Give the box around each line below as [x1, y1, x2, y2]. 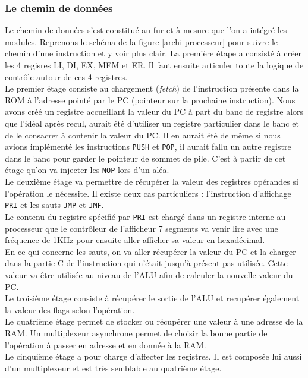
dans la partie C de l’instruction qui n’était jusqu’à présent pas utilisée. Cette [5, 257, 288, 269]
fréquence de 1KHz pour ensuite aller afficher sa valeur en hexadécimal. [5, 234, 265, 246]
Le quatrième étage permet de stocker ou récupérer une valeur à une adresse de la [5, 315, 303, 327]
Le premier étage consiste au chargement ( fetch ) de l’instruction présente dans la [5, 82, 299, 94]
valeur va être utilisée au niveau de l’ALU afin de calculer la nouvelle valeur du [5, 268, 293, 281]
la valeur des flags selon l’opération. [5, 303, 135, 316]
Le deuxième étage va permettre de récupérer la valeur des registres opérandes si [5, 175, 298, 188]
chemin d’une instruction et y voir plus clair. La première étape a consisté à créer [5, 47, 301, 59]
